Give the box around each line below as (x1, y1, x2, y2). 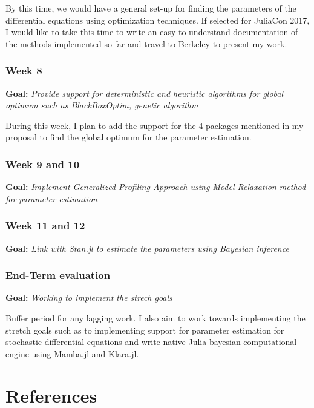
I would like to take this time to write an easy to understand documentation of (5, 25, 298, 38)
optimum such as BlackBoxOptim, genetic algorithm (5, 99, 198, 111)
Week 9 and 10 (5, 156, 80, 171)
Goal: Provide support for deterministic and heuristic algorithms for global (5, 87, 284, 99)
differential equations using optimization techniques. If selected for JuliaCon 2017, (5, 13, 310, 26)
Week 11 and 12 (5, 218, 85, 233)
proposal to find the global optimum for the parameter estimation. (5, 131, 252, 143)
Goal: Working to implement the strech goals (5, 291, 172, 304)
